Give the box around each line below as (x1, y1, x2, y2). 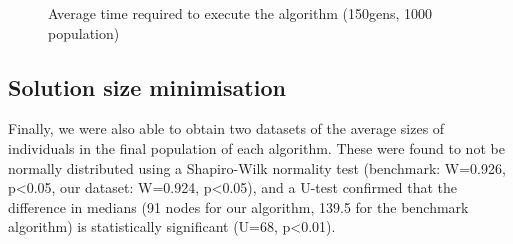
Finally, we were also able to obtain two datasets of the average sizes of (8, 118, 445, 139)
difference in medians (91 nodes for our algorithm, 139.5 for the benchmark (8, 196, 469, 217)
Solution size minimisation (8, 71, 286, 102)
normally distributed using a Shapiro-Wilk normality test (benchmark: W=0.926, (8, 157, 506, 178)
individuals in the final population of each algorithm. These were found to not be (8, 137, 505, 158)
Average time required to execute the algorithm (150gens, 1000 (48, 3, 433, 23)
